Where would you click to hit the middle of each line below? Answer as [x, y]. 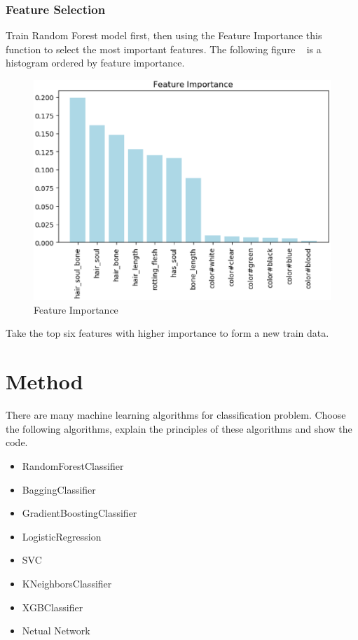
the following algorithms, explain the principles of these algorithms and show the [179, 428]
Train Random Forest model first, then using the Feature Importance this [164, 35]
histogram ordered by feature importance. [95, 63]
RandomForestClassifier [73, 465]
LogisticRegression [62, 536]
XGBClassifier [53, 607]
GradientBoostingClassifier [80, 513]
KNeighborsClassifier [67, 583]
